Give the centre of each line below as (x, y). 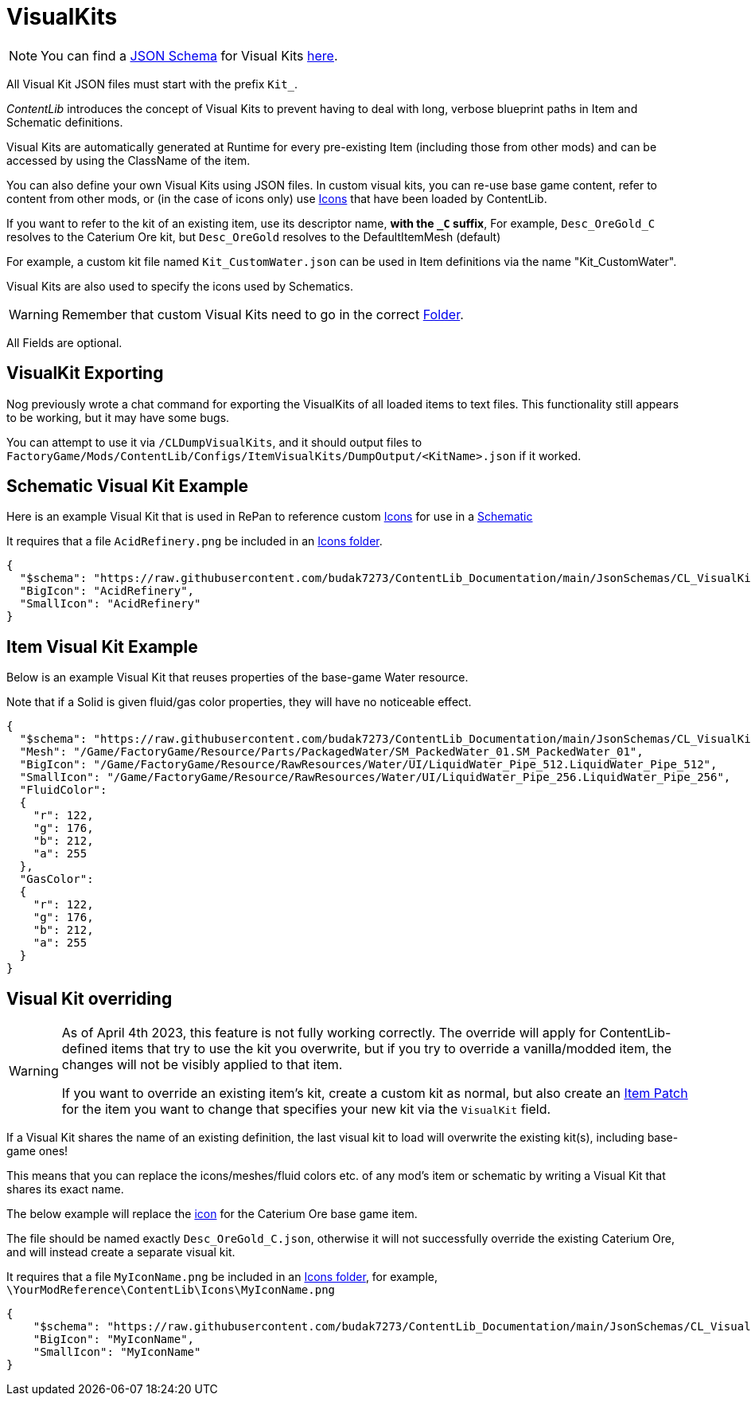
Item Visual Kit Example (102, 646)
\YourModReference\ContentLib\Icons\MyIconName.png (171, 1290)
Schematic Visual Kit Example (128, 486)
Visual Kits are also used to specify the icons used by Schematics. (180, 286)
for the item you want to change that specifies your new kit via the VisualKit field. (306, 1109)
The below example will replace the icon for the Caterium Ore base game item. (212, 1214)
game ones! (37, 1151)
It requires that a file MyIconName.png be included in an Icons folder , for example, (222, 1277)
